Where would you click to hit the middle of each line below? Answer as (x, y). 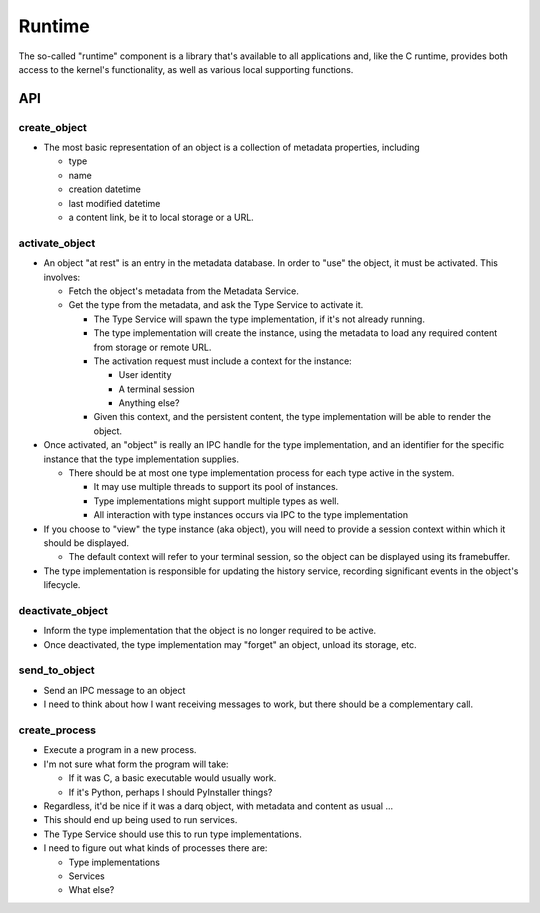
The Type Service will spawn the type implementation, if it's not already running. (259, 319)
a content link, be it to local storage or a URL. (161, 217)
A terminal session (156, 389)
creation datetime (105, 189)
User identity (145, 375)
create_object (52, 127)
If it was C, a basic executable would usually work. (172, 778)
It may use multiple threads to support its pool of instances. (216, 487)
